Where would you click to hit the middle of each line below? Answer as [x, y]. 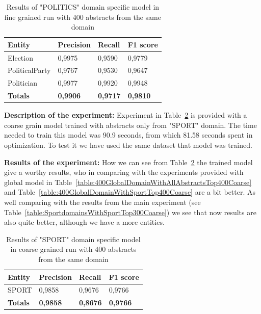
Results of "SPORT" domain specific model [73, 239]
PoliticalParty [29, 70]
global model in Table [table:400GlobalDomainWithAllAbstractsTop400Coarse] [128, 182]
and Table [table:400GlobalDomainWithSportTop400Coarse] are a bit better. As [130, 192]
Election [20, 57]
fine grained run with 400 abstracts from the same [83, 17]
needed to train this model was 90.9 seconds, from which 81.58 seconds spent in [128, 135]
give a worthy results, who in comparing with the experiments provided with [124, 172]
